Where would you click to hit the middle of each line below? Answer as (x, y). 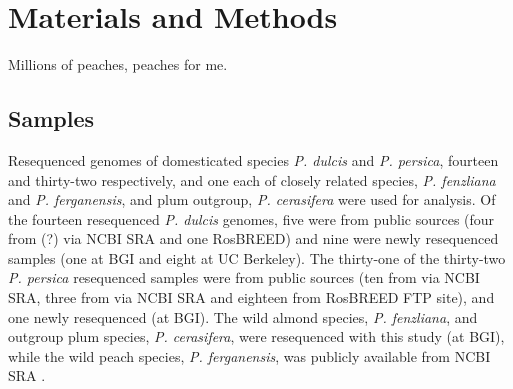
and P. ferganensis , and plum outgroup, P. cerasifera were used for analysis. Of (252, 199)
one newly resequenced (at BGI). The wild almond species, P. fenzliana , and (243, 316)
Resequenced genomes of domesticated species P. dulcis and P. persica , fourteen (253, 159)
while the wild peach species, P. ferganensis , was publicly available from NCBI (249, 355)
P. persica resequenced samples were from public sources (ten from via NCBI (244, 277)
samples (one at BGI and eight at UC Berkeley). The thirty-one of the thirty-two (257, 257)
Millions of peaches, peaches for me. (118, 64)
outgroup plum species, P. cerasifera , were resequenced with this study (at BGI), (256, 336)
